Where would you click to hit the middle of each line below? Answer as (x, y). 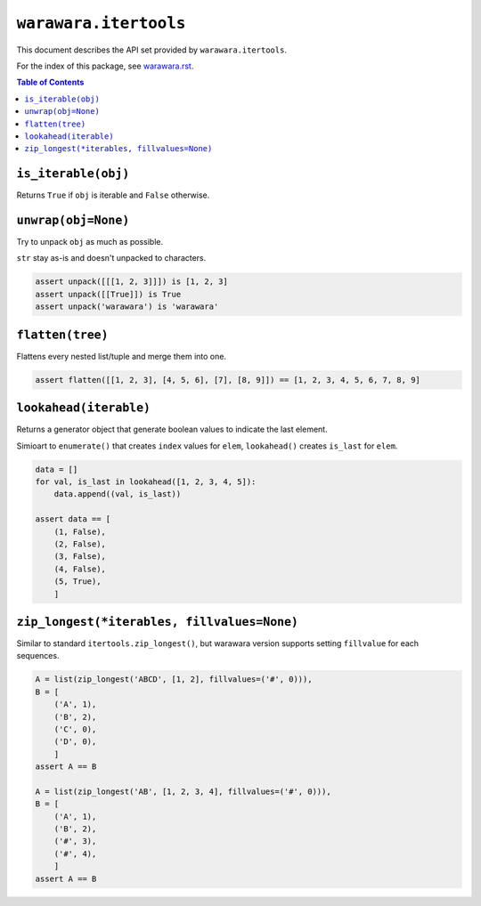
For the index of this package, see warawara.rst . (105, 66)
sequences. (38, 656)
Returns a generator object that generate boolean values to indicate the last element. (172, 429)
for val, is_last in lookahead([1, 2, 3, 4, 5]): (146, 482)
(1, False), (80, 531)
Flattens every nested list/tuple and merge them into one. (122, 356)
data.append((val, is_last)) (118, 494)
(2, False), (80, 544)
